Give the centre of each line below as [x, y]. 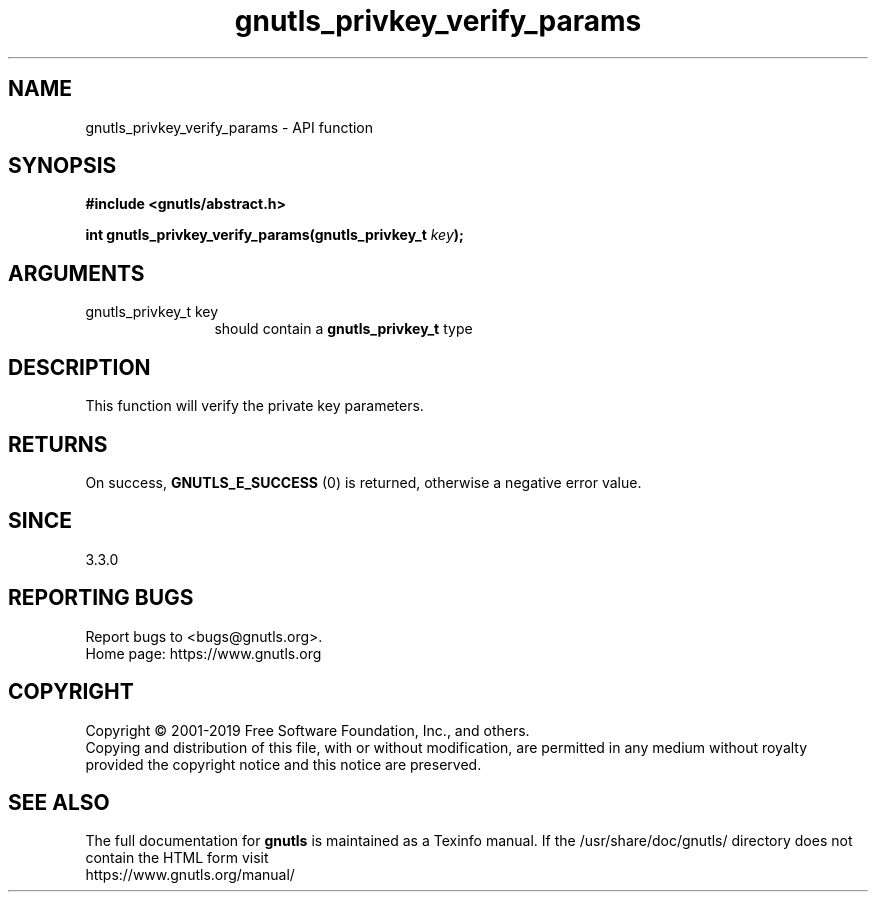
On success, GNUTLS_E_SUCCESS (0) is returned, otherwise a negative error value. [363, 482]
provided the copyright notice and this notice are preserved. [283, 764]
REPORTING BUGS [101, 598]
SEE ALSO [59, 802]
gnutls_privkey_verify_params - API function [229, 127]
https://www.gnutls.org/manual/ [190, 875]
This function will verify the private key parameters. [254, 406]
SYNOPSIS [62, 166]
